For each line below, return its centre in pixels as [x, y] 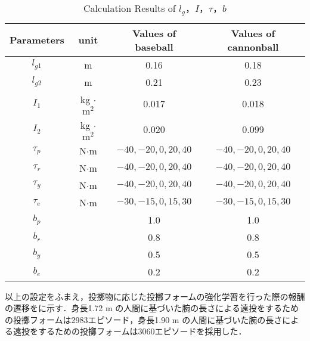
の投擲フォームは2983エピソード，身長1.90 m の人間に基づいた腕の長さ [144, 319]
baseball [154, 46]
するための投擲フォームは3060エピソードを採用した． [142, 331]
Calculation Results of [130, 8]
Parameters [37, 40]
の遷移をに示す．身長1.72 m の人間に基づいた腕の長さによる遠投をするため [152, 308]
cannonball [253, 46]
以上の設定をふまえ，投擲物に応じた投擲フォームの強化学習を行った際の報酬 [155, 296]
